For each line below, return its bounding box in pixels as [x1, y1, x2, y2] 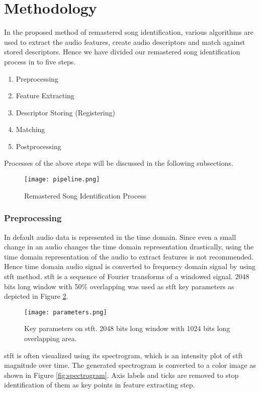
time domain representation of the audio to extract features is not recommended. [4, 251, 253, 261]
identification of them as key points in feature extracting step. [4, 379, 195, 390]
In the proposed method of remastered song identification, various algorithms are [4, 27, 254, 37]
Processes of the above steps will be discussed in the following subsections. [4, 158, 233, 168]
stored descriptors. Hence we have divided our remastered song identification [4, 46, 240, 57]
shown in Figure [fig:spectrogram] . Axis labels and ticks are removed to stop [4, 369, 239, 380]
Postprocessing [16, 141, 61, 151]
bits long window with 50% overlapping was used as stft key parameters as [4, 281, 234, 291]
